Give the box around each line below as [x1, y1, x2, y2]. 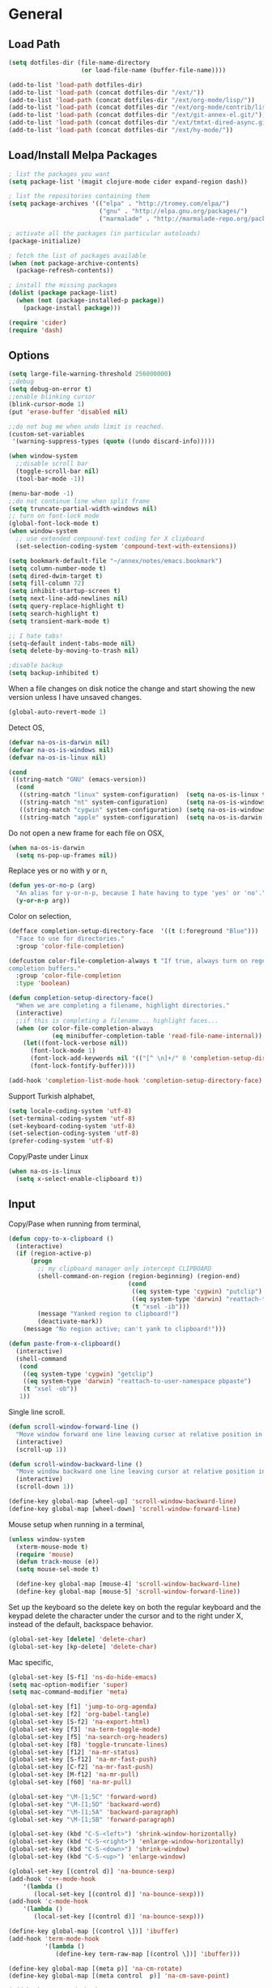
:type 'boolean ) [15, 979, 70, 988]
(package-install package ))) [23, 303, 121, 312]
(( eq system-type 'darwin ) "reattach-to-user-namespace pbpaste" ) [23, 1377, 252, 1385]
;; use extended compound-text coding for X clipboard [15, 535, 205, 543]
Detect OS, [8, 723, 45, 732]
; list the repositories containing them [8, 192, 151, 200]
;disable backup [8, 662, 63, 670]
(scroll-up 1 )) [15, 1445, 67, 1453]
